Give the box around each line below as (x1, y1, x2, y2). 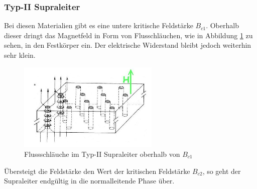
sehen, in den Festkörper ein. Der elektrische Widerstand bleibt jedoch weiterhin (4, 40, 251, 50)
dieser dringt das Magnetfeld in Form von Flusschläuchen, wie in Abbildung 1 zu (4, 30, 253, 40)
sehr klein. (4, 50, 36, 60)
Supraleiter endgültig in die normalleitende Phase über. (4, 175, 175, 186)
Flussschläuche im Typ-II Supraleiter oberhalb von (24, 148, 180, 159)
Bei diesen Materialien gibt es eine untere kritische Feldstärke (4, 20, 193, 31)
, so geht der (202, 165, 241, 176)
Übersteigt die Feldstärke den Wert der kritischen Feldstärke (4, 165, 190, 176)
